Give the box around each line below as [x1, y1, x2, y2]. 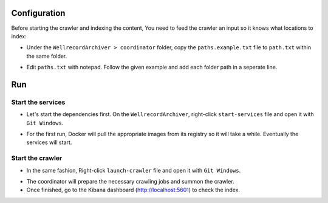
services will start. [26, 139, 72, 146]
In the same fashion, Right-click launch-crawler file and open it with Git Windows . [26, 167, 241, 174]
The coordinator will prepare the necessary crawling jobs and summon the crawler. [26, 177, 234, 185]
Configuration [11, 8, 66, 18]
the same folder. [26, 52, 67, 60]
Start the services [11, 98, 66, 106]
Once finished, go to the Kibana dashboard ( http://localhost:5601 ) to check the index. [26, 186, 240, 194]
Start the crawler [11, 154, 63, 162]
